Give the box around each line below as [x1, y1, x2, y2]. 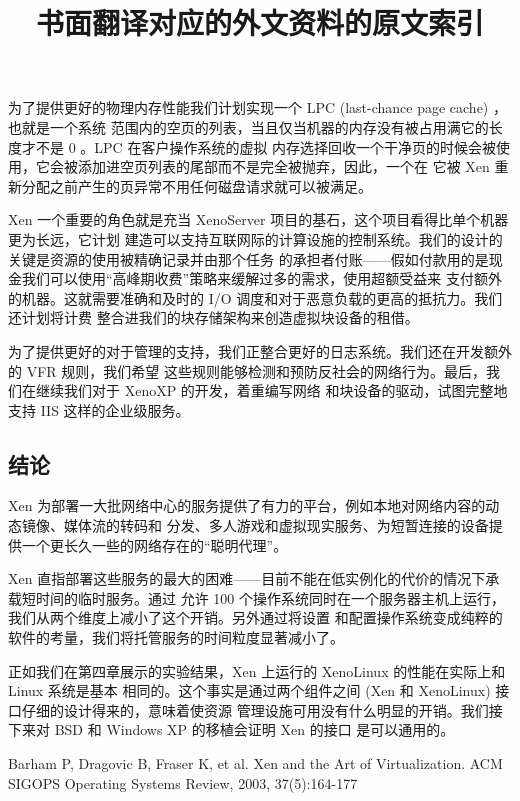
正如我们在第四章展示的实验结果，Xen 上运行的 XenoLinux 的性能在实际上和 [8, 660, 506, 681]
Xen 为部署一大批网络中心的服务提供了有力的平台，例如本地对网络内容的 [8, 495, 486, 516]
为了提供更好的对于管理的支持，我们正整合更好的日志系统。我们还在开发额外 [8, 340, 512, 361]
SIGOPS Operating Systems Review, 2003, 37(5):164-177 [8, 772, 358, 793]
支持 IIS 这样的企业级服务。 [8, 399, 190, 420]
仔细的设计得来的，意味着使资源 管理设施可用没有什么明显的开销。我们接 [21, 699, 503, 720]
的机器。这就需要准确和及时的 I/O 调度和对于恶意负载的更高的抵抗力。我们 [8, 287, 503, 308]
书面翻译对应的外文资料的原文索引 [35, 2, 484, 43]
